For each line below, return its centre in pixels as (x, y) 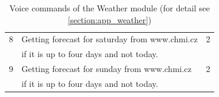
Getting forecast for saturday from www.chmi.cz (110, 39)
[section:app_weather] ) (110, 19)
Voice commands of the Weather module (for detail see (110, 8)
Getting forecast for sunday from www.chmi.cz (107, 69)
